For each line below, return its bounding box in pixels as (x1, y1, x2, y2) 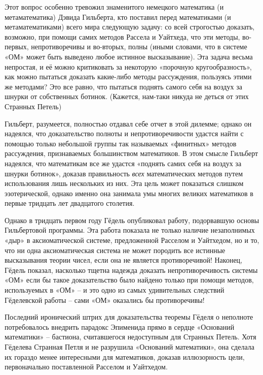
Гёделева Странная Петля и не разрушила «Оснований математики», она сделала (5, 341, 254, 352)
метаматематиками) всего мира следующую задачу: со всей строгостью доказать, (5, 21, 255, 32)
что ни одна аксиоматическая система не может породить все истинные (5, 244, 226, 255)
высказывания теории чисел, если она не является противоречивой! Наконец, (5, 255, 243, 265)
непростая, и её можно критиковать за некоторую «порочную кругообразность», (5, 61, 252, 72)
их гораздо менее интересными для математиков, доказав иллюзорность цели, (5, 351, 245, 362)
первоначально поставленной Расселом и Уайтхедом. (5, 361, 168, 372)
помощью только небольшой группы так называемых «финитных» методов (5, 138, 237, 148)
